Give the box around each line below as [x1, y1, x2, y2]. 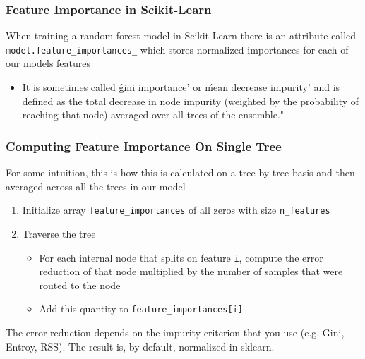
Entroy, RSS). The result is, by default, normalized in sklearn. [6, 339, 275, 353]
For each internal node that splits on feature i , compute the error [39, 250, 323, 264]
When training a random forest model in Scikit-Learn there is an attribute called [6, 28, 357, 43]
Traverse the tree [22, 226, 96, 241]
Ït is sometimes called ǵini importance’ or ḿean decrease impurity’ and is [22, 80, 340, 95]
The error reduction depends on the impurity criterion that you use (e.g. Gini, [6, 325, 345, 339]
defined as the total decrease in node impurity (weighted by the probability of [22, 93, 359, 108]
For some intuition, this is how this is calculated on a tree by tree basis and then [6, 165, 355, 180]
